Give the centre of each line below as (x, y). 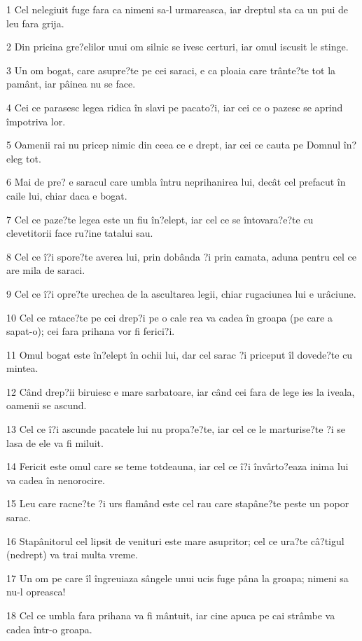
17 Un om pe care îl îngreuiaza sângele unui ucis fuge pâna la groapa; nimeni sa (177, 578)
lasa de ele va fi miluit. (55, 442)
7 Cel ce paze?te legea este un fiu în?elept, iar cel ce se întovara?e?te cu (160, 219)
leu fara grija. (35, 23)
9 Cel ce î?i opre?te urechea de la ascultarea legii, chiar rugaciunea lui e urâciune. (181, 293)
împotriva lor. (36, 121)
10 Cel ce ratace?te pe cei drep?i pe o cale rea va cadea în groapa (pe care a (169, 317)
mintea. (22, 368)
